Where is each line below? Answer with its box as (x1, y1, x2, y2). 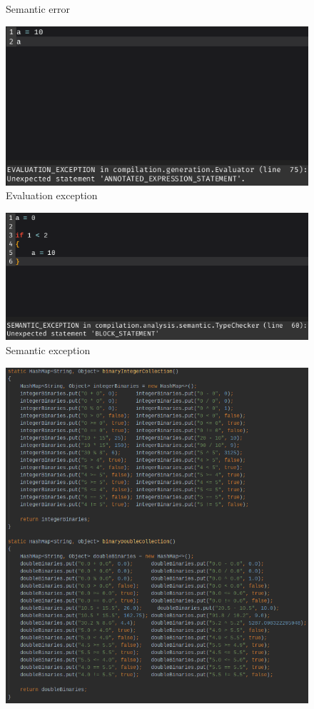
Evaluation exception (6, 188, 98, 203)
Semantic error (6, 1, 70, 16)
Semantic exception (6, 343, 91, 357)
